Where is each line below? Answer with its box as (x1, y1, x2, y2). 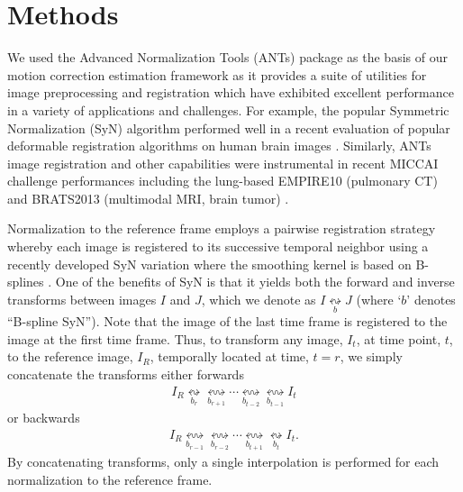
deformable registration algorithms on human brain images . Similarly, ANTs (7, 136, 431, 155)
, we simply (340, 347, 403, 366)
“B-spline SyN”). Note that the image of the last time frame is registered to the (7, 312, 448, 331)
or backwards (7, 408, 80, 427)
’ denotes (406, 289, 456, 308)
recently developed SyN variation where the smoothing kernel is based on (7, 254, 412, 273)
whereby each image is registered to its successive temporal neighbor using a (7, 237, 429, 256)
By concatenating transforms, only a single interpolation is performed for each (7, 451, 440, 470)
